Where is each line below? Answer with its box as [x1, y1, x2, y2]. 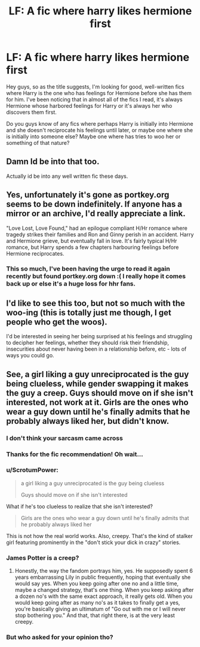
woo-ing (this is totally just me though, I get [6, 307, 171, 318]
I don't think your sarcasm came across [6, 434, 124, 442]
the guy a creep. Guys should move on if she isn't [6, 388, 193, 398]
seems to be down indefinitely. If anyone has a [6, 199, 183, 209]
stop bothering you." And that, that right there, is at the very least [14, 612, 175, 619]
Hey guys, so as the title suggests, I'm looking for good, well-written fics [6, 83, 184, 90]
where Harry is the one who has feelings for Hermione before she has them [6, 89, 192, 96]
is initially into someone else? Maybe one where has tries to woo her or [6, 133, 181, 140]
